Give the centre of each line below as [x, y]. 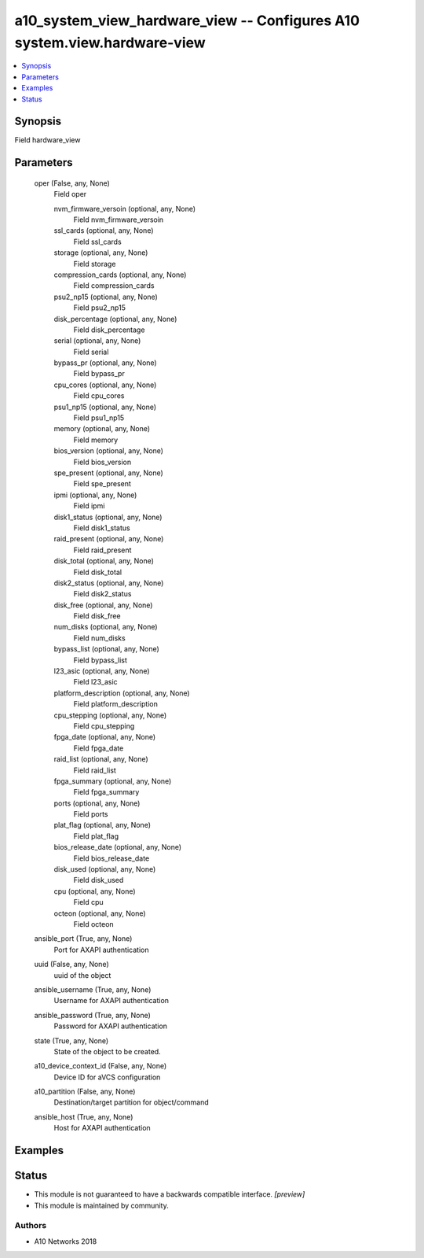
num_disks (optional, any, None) [106, 627]
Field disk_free [97, 616]
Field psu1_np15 [99, 418]
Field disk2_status [102, 594]
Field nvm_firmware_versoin [119, 220]
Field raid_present [102, 550]
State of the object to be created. [107, 1051]
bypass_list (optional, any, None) [107, 649]
